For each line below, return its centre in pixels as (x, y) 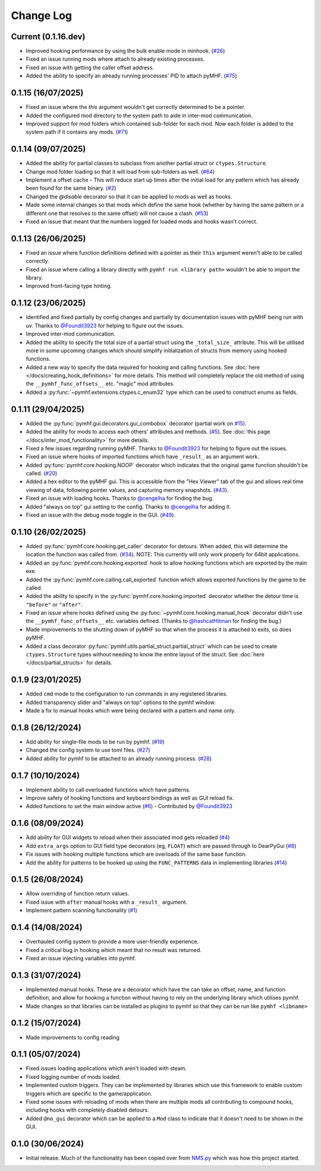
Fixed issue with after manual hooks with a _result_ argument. (106, 902)
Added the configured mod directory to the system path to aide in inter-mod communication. (139, 115)
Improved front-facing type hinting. (69, 286)
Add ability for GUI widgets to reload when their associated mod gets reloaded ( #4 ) (128, 837)
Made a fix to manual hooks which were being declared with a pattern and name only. (131, 710)
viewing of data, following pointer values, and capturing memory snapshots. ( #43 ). (127, 490)
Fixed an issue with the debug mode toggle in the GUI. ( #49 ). (100, 515)
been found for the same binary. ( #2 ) (71, 188)
